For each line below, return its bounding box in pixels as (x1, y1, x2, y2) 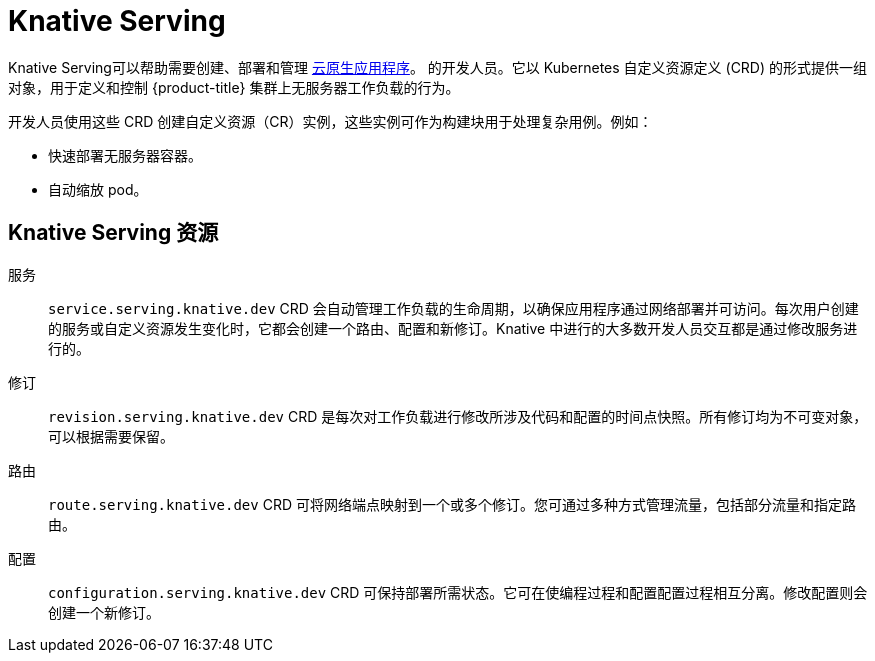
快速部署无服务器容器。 (48, 146, 202, 164)
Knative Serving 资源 (8, 220, 219, 246)
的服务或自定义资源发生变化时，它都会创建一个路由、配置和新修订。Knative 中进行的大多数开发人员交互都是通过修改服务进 (48, 319, 858, 337)
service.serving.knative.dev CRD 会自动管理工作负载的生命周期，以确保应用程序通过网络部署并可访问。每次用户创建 (48, 299, 859, 317)
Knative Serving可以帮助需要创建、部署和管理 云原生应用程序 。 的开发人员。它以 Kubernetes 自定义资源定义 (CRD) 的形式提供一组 (8, 58, 868, 76)
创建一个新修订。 (48, 603, 160, 621)
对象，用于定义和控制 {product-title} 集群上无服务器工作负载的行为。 (8, 78, 460, 96)
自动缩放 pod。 (48, 180, 148, 198)
